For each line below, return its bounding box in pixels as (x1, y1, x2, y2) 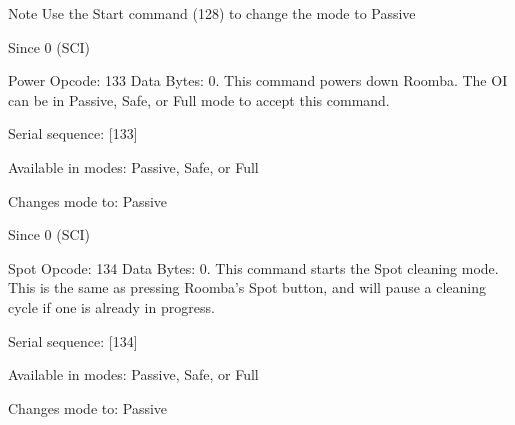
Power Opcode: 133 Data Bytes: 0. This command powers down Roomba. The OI (8, 70, 508, 91)
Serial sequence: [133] (8, 123, 138, 144)
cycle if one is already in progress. (8, 296, 215, 317)
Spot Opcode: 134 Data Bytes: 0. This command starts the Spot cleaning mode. (8, 257, 499, 278)
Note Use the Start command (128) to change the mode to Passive (8, 3, 416, 23)
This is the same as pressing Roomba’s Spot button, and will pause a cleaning (8, 277, 487, 298)
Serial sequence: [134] (8, 330, 138, 351)
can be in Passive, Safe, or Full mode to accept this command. (8, 89, 390, 110)
